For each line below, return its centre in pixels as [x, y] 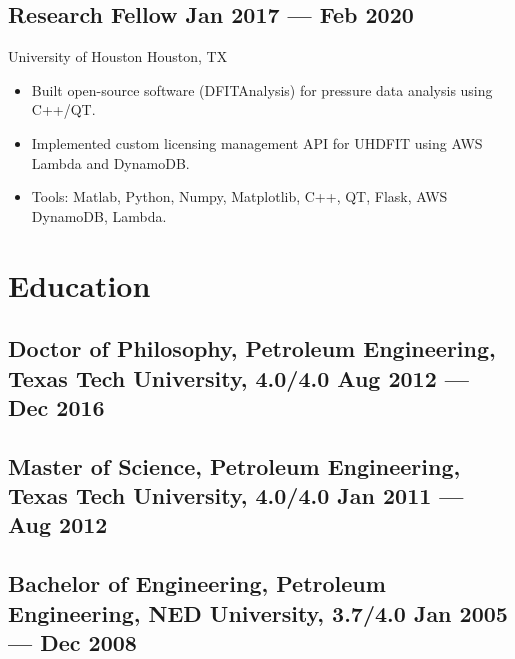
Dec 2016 [56, 406]
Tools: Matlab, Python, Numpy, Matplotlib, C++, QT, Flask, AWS [239, 196]
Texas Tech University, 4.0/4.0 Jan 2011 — [236, 495]
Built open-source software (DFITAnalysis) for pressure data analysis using [262, 89]
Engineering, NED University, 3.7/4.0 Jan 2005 [258, 612]
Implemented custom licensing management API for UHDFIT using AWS [257, 142]
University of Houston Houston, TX [118, 56]
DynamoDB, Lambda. [99, 215]
